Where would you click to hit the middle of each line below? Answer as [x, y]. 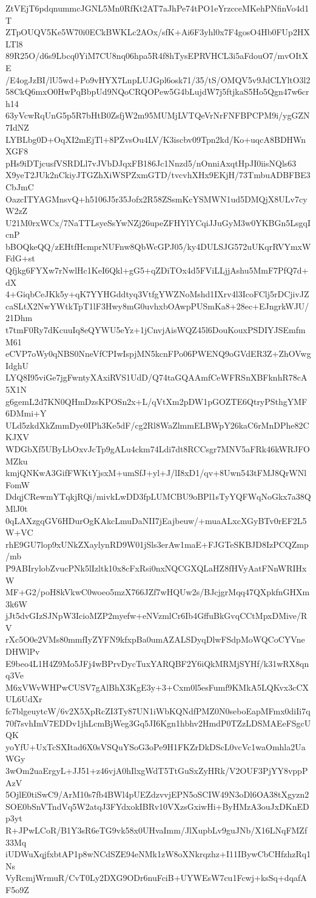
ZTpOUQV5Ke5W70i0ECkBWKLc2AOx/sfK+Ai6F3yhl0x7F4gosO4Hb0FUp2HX [158, 32]
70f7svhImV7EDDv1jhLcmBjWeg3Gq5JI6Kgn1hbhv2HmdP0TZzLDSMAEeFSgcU [158, 723]
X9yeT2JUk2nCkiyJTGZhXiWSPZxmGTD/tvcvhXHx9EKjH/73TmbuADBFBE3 [158, 175]
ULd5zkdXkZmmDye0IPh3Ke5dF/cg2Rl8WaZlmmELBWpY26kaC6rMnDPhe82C [157, 425]
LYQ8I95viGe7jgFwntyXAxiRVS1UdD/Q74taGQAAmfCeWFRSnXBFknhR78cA [156, 377]
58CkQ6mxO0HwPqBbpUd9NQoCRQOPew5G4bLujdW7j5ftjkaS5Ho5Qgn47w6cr [157, 92]
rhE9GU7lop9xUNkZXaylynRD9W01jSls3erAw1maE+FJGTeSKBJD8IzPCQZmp [157, 544]
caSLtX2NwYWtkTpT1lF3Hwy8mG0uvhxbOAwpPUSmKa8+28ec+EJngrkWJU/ [157, 306]
